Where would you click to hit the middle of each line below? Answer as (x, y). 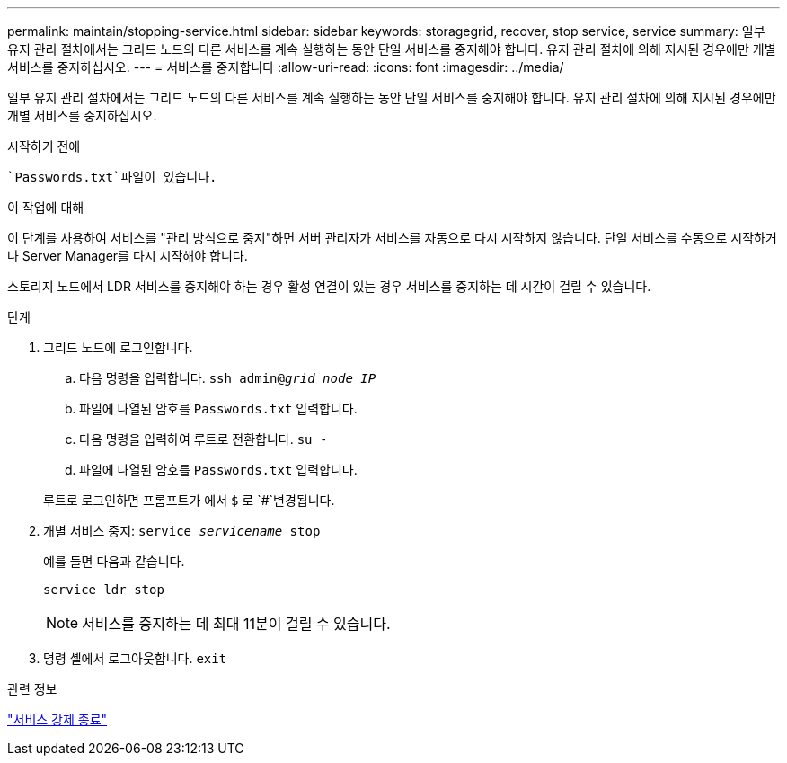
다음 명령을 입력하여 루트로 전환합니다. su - (203, 439)
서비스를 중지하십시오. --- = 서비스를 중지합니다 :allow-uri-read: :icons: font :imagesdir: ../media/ (286, 67)
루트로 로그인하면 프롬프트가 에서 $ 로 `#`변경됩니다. (189, 500)
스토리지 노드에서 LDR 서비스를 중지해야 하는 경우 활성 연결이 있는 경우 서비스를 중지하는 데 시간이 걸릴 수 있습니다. (329, 286)
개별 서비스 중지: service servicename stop (182, 531)
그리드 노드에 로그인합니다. (118, 347)
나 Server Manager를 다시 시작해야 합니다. (128, 256)
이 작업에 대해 (46, 207)
